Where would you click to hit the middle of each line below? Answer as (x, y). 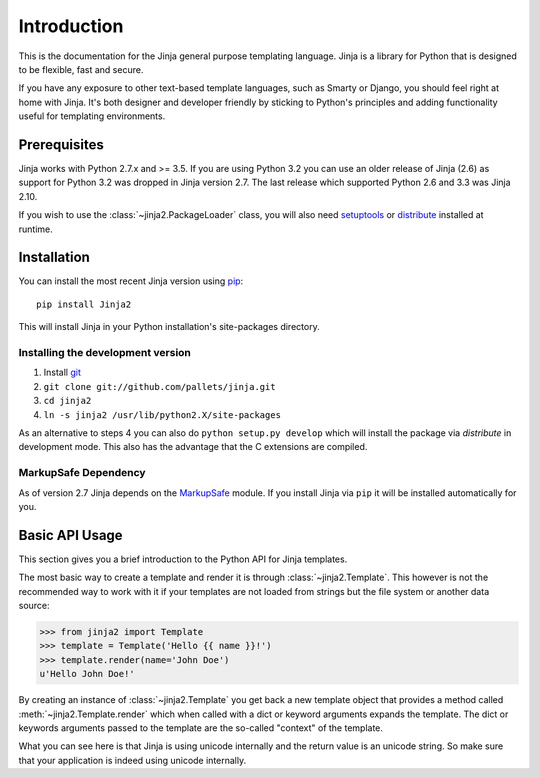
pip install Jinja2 (84, 304)
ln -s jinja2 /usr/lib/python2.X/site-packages (162, 414)
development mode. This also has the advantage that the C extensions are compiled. (193, 447)
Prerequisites (61, 144)
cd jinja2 (67, 401)
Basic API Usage (71, 535)
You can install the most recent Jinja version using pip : (131, 281)
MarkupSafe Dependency (82, 473)
